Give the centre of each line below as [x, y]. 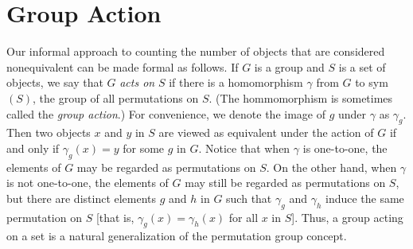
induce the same [364, 198]
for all [244, 217]
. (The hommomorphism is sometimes [301, 97]
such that [249, 198]
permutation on [44, 217]
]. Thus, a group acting [347, 217]
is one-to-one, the [345, 148]
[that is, [115, 217]
